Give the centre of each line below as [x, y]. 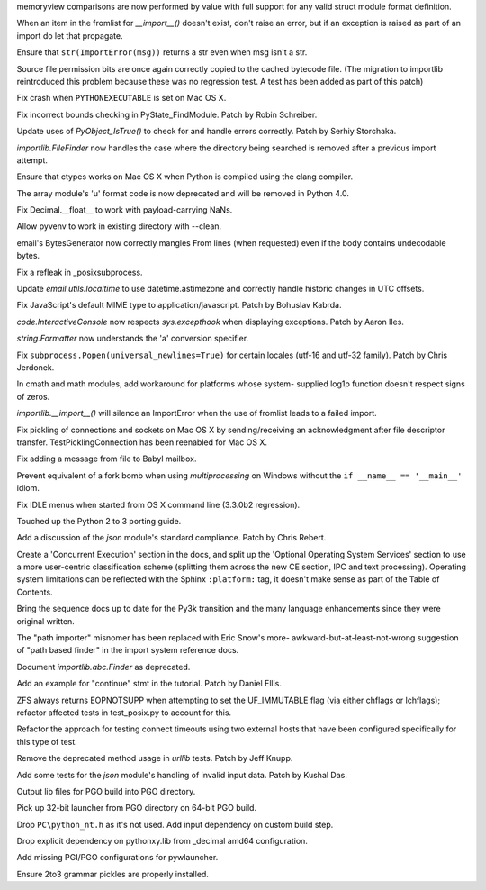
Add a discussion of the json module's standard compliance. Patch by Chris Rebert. [171, 538]
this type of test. [47, 741]
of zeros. [33, 396]
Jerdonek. [36, 367]
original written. [46, 621]
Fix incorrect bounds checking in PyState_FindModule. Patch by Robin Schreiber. [167, 114]
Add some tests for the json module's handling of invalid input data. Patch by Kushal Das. [182, 775]
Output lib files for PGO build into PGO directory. [106, 791]
